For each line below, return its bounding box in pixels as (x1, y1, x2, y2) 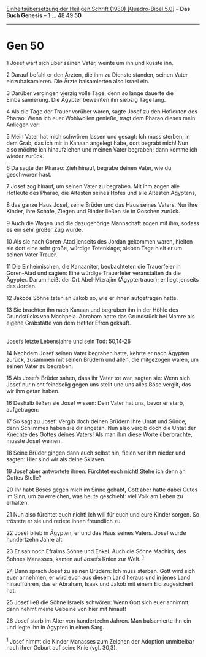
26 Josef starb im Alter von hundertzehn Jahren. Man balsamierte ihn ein (6, 617, 191, 624)
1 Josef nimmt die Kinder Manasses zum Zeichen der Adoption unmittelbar (6, 636, 195, 645)
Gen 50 (6, 39, 45, 53)
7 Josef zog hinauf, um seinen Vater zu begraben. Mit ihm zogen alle (6, 182, 180, 190)
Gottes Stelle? (6, 474, 42, 481)
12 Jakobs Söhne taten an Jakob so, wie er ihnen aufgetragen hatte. (6, 294, 178, 301)
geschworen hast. (6, 171, 52, 178)
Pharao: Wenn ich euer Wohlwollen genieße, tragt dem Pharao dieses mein (6, 114, 196, 121)
